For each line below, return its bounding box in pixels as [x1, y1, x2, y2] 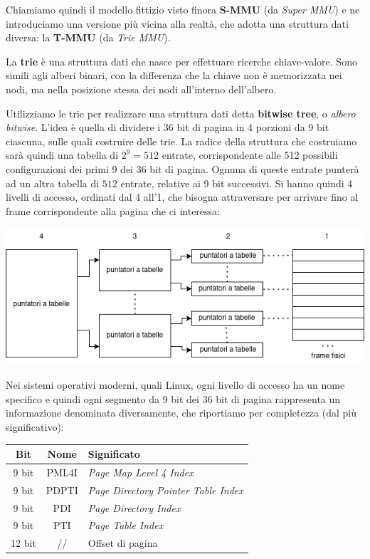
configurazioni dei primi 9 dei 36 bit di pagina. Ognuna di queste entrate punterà [6, 161, 359, 176]
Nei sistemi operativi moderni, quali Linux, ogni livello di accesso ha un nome [6, 377, 345, 392]
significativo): [6, 419, 64, 434]
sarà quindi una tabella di [6, 147, 119, 162]
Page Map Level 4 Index [88, 464, 194, 479]
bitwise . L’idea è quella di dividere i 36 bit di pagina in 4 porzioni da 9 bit [6, 120, 329, 135]
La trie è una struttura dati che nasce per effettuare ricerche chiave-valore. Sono [6, 53, 357, 68]
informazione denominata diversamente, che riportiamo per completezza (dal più [6, 405, 356, 420]
